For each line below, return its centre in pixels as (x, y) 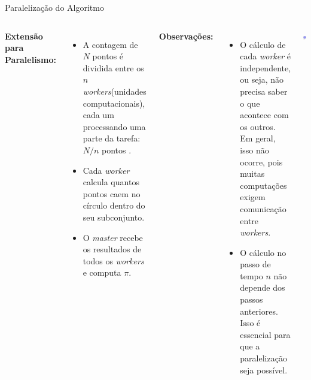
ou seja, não (262, 79)
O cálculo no (263, 252)
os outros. (258, 126)
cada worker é (266, 56)
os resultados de (112, 249)
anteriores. (259, 311)
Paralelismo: (31, 59)
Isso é (250, 323)
